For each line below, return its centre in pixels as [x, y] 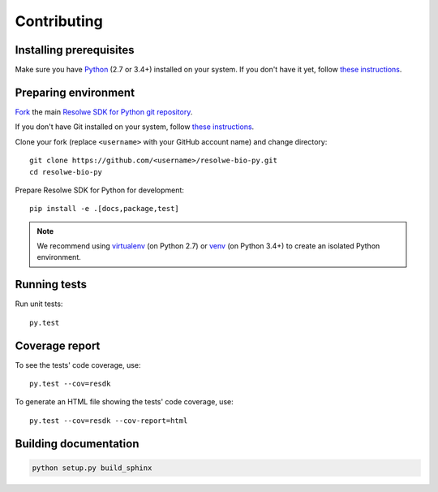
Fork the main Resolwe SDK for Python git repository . [104, 112]
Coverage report [58, 345]
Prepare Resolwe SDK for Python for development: [99, 190]
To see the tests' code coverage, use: [78, 365]
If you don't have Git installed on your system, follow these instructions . [135, 127]
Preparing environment [75, 92]
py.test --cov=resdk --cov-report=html [109, 421]
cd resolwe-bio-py [66, 172]
